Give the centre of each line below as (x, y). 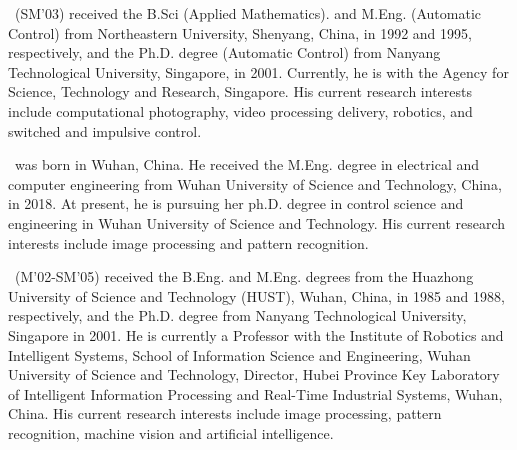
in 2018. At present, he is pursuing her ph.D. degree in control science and (236, 203)
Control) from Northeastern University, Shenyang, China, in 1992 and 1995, (240, 32)
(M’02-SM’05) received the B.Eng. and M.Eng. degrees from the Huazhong (244, 276)
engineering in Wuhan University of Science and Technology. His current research (257, 222)
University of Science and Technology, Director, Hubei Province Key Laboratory (254, 374)
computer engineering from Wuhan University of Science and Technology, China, (255, 183)
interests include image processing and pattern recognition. (188, 242)
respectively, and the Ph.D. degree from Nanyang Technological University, (237, 315)
